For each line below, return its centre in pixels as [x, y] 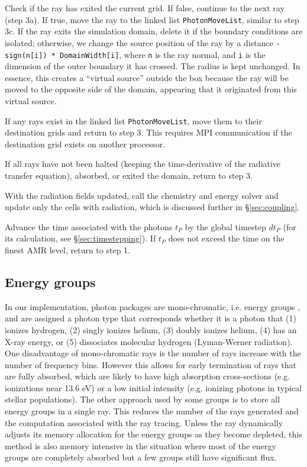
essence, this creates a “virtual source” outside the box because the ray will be [147, 77]
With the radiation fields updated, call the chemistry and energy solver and [142, 195]
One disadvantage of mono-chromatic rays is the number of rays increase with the [153, 353]
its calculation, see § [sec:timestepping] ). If [80, 238]
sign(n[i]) [26, 55]
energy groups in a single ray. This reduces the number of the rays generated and [152, 411]
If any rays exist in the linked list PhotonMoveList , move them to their [133, 120]
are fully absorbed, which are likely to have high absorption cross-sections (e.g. [148, 376]
